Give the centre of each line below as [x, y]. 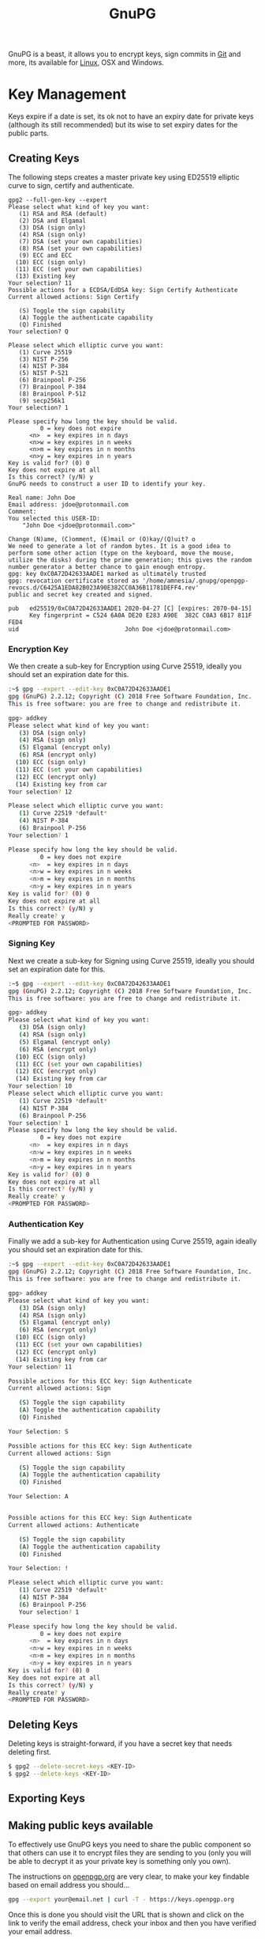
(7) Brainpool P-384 [52, 387]
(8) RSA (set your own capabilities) [81, 248]
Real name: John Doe [42, 498]
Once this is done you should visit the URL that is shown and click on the [126, 1914]
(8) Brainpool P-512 [52, 394]
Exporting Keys [47, 1799]
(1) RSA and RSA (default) [63, 214]
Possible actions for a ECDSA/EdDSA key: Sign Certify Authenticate [123, 290]
